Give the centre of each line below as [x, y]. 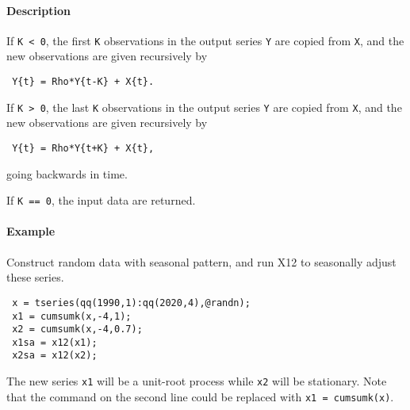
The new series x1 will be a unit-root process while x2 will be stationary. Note [197, 381]
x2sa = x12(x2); [55, 356]
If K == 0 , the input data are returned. [101, 200]
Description [39, 10]
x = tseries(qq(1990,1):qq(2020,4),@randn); [131, 303]
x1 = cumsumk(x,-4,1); [72, 316]
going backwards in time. [67, 173]
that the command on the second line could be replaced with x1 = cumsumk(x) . [200, 396]
